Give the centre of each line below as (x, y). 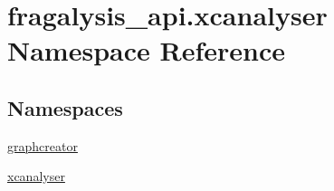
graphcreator (43, 145)
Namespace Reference (146, 50)
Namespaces (65, 107)
